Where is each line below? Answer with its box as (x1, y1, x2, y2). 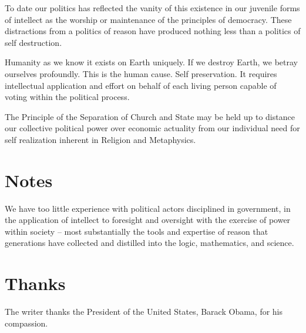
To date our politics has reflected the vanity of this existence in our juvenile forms (5, 2, 300, 14)
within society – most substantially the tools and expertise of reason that (5, 225, 268, 237)
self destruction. (5, 36, 62, 48)
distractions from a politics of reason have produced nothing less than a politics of (5, 25, 301, 37)
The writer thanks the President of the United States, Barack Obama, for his (5, 305, 283, 318)
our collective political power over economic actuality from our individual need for (5, 122, 300, 134)
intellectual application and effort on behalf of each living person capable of (5, 79, 277, 91)
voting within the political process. (5, 91, 130, 103)
